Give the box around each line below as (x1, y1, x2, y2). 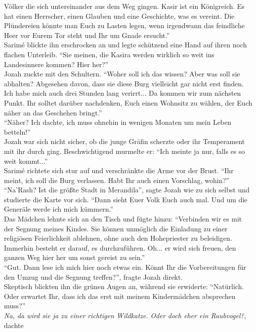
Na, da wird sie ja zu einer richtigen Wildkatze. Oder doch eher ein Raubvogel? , (4, 310, 246, 320)
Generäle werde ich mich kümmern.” (4, 204, 114, 214)
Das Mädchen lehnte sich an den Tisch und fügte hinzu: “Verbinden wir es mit (4, 214, 242, 224)
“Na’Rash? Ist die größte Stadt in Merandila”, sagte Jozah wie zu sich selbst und (4, 184, 250, 195)
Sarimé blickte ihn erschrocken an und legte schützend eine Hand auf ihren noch (4, 39, 247, 50)
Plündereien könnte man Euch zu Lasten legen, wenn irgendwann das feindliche (4, 20, 245, 31)
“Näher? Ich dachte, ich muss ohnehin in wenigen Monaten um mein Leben (4, 117, 232, 127)
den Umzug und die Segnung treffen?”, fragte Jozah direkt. (4, 271, 183, 282)
